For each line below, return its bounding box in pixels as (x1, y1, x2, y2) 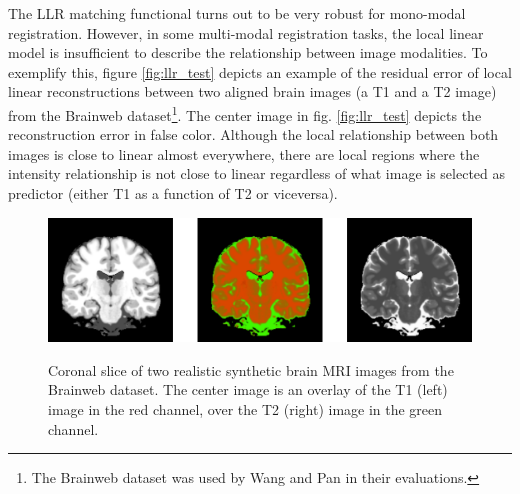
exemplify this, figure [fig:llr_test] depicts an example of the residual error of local (8, 61, 512, 82)
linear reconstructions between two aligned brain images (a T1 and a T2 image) (8, 81, 497, 102)
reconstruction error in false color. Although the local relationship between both (8, 124, 499, 145)
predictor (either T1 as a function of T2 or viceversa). (8, 183, 338, 203)
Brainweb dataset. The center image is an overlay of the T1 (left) (48, 379, 448, 400)
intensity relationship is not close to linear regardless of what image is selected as (8, 163, 506, 184)
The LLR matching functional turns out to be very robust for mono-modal (8, 3, 466, 23)
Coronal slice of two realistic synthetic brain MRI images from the (48, 359, 454, 380)
